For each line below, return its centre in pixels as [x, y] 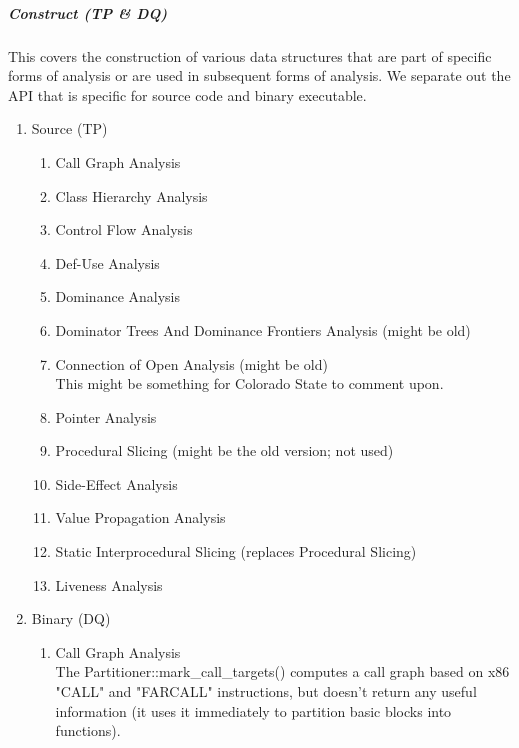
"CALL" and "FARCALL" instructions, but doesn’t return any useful [266, 691]
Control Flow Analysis [124, 229]
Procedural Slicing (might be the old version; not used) [224, 450]
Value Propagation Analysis [140, 517]
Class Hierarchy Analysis [131, 195]
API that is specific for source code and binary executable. [187, 94]
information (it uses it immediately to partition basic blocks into [253, 710]
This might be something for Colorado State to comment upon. [249, 383]
